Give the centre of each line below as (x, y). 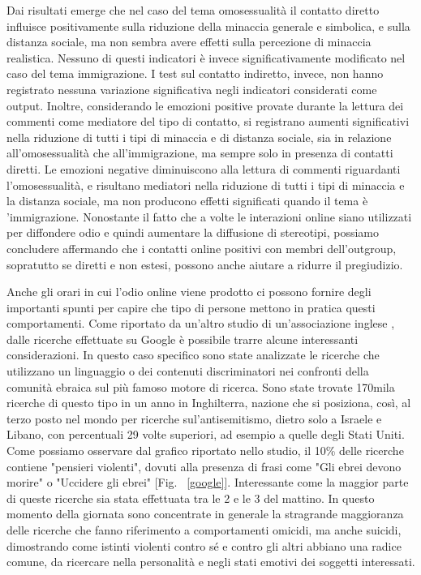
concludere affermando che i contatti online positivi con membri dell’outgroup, (202, 248)
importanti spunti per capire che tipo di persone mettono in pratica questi (191, 307)
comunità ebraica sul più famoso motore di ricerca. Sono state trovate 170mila (201, 386)
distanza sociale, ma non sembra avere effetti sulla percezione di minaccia (189, 42)
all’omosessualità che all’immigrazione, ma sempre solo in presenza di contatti (200, 153)
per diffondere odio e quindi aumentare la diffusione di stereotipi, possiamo (193, 232)
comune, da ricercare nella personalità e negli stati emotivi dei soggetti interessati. (211, 562)
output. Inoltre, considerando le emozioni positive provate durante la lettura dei (205, 105)
